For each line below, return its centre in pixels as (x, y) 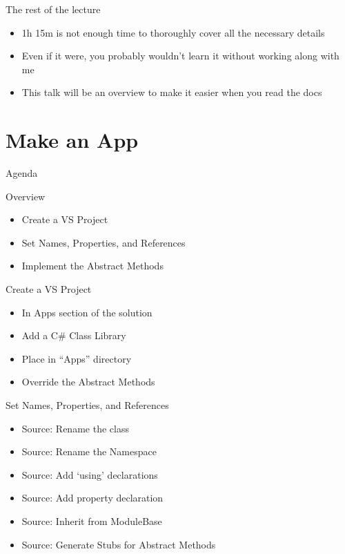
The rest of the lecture (53, 9)
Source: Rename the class (75, 428)
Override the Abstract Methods (88, 382)
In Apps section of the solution (87, 312)
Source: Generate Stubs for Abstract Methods (119, 544)
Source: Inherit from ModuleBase (92, 521)
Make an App (72, 140)
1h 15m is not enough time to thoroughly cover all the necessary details (173, 32)
